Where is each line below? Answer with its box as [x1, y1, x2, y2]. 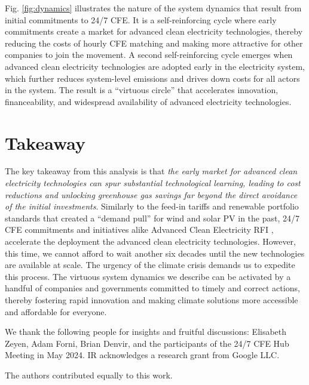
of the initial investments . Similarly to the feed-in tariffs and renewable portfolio [5, 200, 299, 212]
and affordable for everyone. [5, 305, 107, 318]
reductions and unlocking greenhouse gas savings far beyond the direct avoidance [5, 188, 298, 201]
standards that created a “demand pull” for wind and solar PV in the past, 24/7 [5, 211, 300, 224]
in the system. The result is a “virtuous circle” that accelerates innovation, [5, 84, 279, 96]
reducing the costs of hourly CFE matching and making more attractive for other [5, 36, 303, 49]
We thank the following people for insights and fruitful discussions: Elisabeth [5, 325, 287, 338]
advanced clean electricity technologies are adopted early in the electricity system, [5, 60, 305, 72]
